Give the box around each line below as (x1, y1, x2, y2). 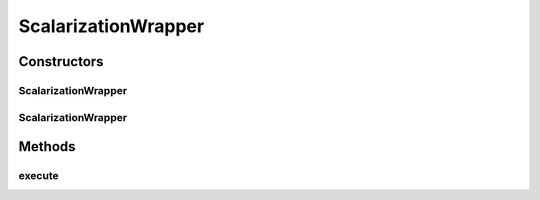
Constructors (18, 53, 104, 70)
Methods (18, 138, 76, 155)
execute (18, 169, 59, 183)
